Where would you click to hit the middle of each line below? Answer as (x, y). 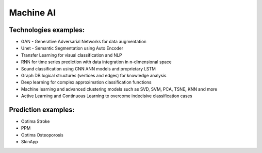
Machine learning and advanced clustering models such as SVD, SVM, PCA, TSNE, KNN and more (119, 89)
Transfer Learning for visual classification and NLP (72, 55)
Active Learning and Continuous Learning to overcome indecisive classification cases (107, 96)
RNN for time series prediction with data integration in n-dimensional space (96, 62)
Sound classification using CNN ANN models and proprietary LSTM (89, 68)
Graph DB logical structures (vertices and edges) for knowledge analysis (94, 76)
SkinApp (30, 142)
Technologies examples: (47, 30)
